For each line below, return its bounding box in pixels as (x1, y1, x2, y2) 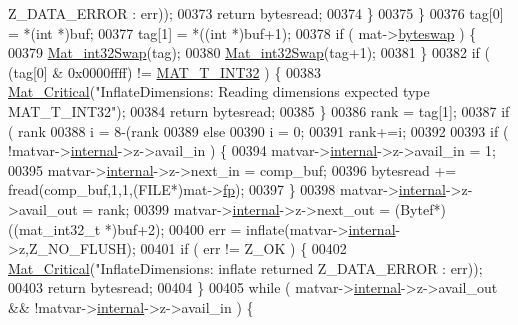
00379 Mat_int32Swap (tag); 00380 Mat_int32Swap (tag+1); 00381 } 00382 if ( (8, 42, 490, 63)
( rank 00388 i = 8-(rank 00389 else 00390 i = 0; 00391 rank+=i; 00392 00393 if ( (8, 120, 509, 141)
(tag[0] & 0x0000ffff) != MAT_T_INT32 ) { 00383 (8, 61, 322, 82)
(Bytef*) (394, 198, 446, 219)
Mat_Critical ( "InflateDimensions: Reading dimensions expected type (8, 81, 430, 102)
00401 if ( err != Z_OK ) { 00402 (140, 238, 347, 259)
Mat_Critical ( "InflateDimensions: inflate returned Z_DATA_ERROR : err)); (8, 257, 483, 278)
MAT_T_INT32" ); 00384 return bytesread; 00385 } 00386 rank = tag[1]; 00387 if (8, 100, 510, 121)
